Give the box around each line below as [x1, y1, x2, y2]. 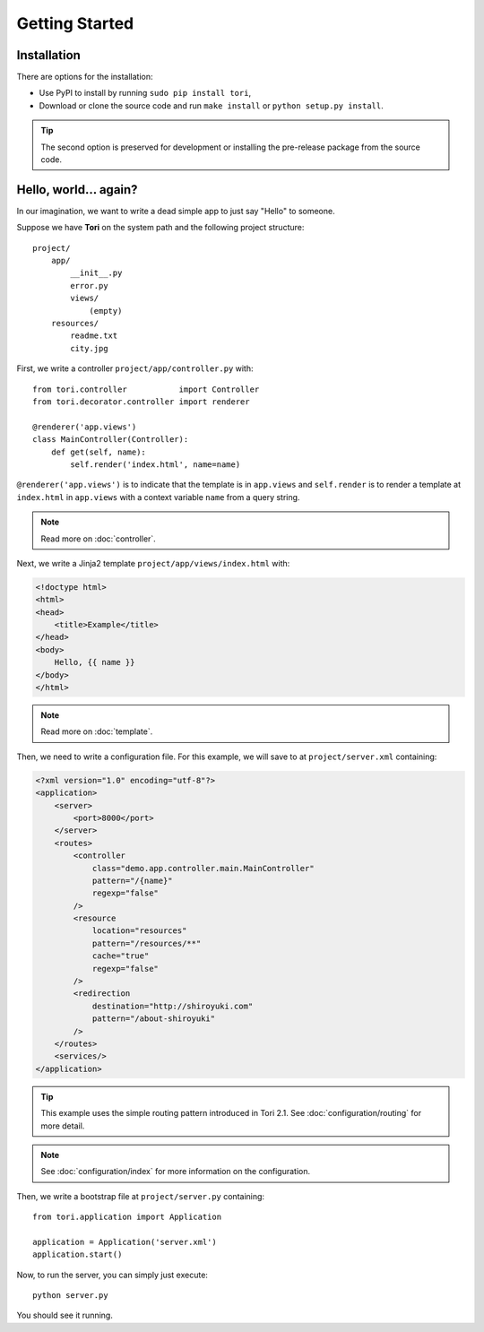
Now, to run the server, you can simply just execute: [16, 1269, 208, 1280]
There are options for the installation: [16, 72, 153, 82]
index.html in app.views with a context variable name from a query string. [16, 491, 300, 502]
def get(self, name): [50, 446, 147, 457]
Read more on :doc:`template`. [40, 726, 153, 737]
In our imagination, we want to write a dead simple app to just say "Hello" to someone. [16, 205, 335, 216]
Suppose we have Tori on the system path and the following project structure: [16, 222, 305, 233]
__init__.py [70, 268, 123, 278]
